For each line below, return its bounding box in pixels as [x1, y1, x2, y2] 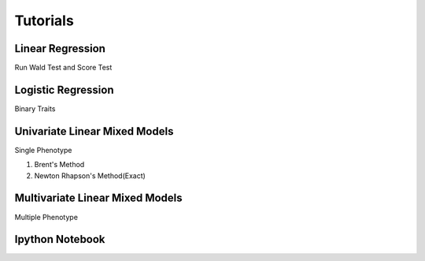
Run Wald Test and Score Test [14, 63, 113, 73]
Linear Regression [14, 42, 106, 55]
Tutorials [14, 12, 74, 29]
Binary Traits [14, 103, 56, 114]
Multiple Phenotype [14, 212, 79, 222]
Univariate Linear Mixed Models [14, 125, 174, 138]
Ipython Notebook [14, 233, 105, 246]
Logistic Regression [14, 83, 114, 96]
